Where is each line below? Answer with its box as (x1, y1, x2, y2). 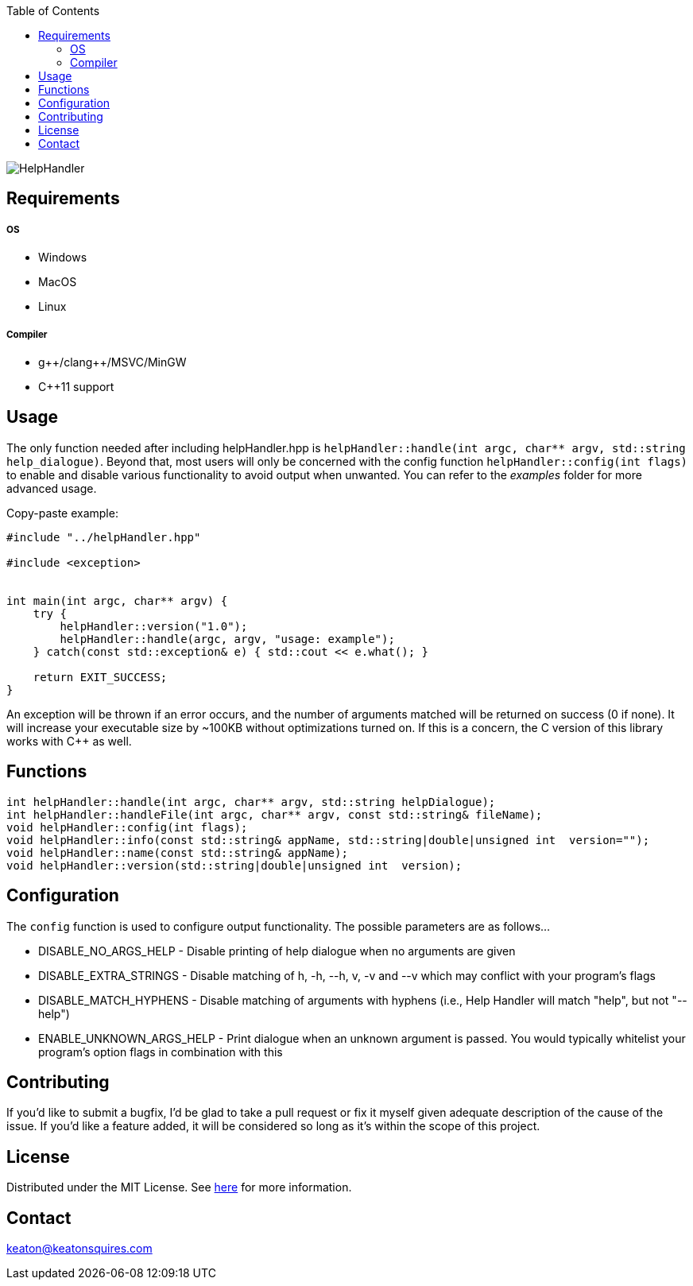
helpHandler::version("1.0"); (60, 619, 248, 633)
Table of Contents (6, 4, 100, 17)
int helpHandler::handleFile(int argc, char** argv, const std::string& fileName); (6, 808, 543, 821)
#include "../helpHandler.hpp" (6, 530, 201, 544)
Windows (38, 250, 87, 265)
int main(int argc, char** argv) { (6, 594, 228, 607)
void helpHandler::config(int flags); (6, 820, 248, 834)
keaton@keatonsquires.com (6, 1241, 153, 1256)
